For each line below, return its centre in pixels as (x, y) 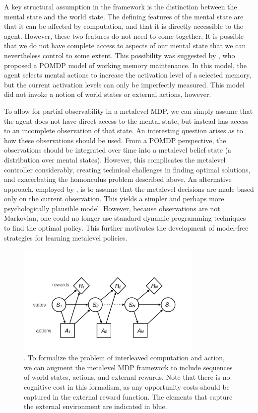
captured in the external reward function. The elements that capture (128, 396)
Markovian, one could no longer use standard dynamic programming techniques (125, 218)
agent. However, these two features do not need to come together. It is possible (124, 36)
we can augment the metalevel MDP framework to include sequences (128, 367)
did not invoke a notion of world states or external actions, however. (108, 94)
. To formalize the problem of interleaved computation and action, (124, 358)
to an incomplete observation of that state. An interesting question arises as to (124, 130)
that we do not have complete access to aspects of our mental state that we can (125, 45)
